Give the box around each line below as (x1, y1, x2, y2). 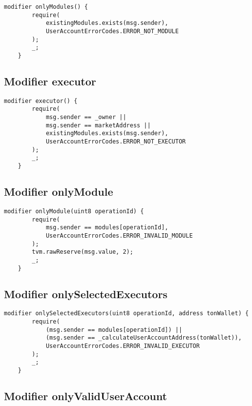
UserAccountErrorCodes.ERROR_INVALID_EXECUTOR (45, 342, 200, 349)
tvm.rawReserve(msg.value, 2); (32, 248, 133, 256)
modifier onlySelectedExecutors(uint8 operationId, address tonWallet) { (4, 310, 249, 317)
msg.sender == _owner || (45, 114, 126, 121)
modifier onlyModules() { (4, 3, 88, 10)
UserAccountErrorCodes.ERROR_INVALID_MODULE (45, 232, 193, 239)
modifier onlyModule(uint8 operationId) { (4, 207, 144, 215)
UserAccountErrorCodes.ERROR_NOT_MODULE (45, 27, 179, 35)
